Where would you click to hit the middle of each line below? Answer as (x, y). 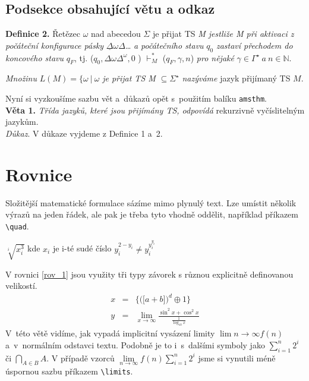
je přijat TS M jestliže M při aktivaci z (223, 34)
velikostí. (21, 286)
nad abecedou (116, 34)
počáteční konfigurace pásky (55, 45)
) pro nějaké (212, 57)
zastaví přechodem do (254, 45)
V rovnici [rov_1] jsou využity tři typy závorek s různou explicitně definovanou (149, 274)
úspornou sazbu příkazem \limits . (69, 371)
